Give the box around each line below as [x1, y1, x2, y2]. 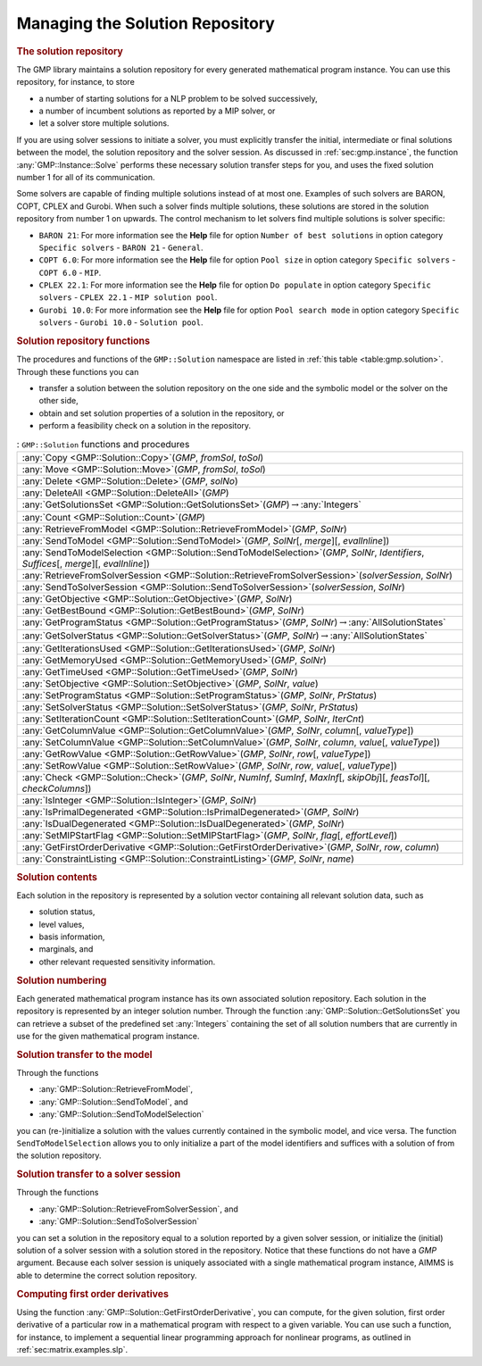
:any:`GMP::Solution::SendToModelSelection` [38, 1109, 204, 1120]
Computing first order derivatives [16, 1287, 170, 1300]
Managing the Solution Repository [16, 13, 276, 33]
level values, [38, 919, 85, 929]
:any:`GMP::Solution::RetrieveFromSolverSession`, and [38, 1204, 238, 1214]
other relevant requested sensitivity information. [38, 956, 216, 967]
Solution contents [16, 870, 98, 883]
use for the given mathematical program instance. [16, 1031, 200, 1041]
